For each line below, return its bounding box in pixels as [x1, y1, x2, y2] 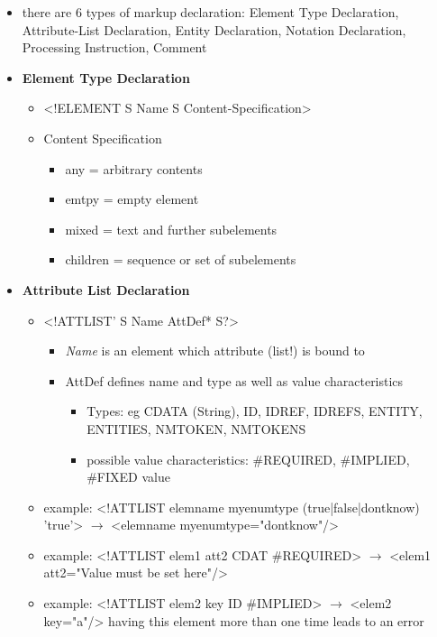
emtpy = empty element [65, 189, 199, 208]
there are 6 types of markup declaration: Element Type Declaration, [22, 3, 399, 21]
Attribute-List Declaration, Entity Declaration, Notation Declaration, [22, 20, 406, 39]
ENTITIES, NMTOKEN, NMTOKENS [86, 419, 306, 438]
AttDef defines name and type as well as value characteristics [65, 371, 404, 390]
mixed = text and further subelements [65, 219, 278, 238]
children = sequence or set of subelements [65, 250, 296, 269]
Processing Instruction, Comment [22, 38, 207, 57]
